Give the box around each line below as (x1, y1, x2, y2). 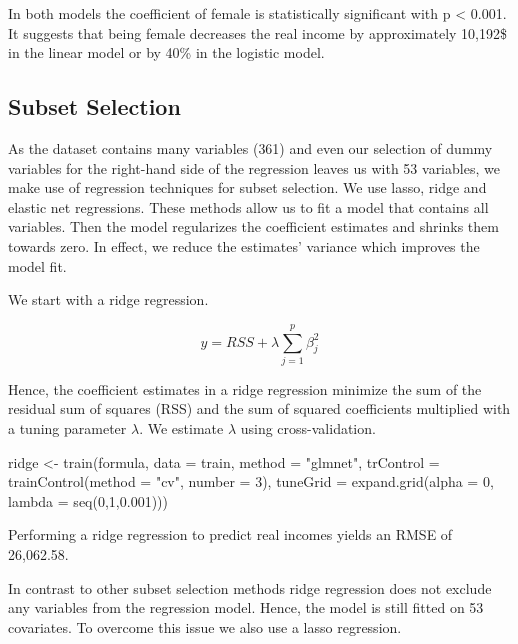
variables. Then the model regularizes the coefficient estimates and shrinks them (8, 216, 499, 237)
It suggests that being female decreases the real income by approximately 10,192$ (8, 22, 507, 43)
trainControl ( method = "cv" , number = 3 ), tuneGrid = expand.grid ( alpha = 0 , (8, 471, 494, 492)
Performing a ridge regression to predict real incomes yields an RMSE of (8, 524, 453, 545)
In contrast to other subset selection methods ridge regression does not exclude (8, 577, 492, 598)
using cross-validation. (240, 418, 376, 439)
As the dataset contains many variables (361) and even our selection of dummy (8, 137, 493, 158)
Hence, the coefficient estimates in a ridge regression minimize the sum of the (8, 378, 482, 399)
